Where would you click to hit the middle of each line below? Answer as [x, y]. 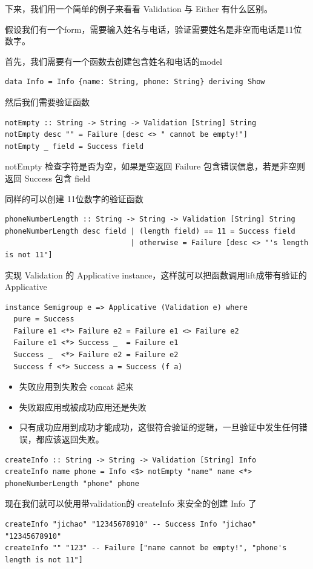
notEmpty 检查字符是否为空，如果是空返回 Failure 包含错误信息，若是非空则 [155, 166]
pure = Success [44, 319]
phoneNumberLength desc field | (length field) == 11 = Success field [150, 231]
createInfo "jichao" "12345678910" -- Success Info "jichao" [131, 524]
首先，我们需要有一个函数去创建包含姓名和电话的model [114, 61]
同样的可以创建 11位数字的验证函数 [74, 198]
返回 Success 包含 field [48, 178]
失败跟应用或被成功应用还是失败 [83, 406]
